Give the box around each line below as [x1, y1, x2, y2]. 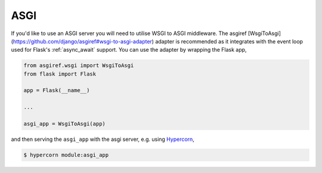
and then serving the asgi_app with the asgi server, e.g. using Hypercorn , [11, 136, 195, 143]
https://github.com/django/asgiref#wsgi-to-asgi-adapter [13, 37, 152, 45]
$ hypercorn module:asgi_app [23, 152, 109, 159]
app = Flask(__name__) [23, 87, 90, 94]
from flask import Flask [23, 70, 97, 77]
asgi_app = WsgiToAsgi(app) [23, 121, 106, 127]
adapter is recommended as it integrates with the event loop [155, 37, 304, 45]
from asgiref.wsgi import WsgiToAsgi [23, 62, 134, 69]
